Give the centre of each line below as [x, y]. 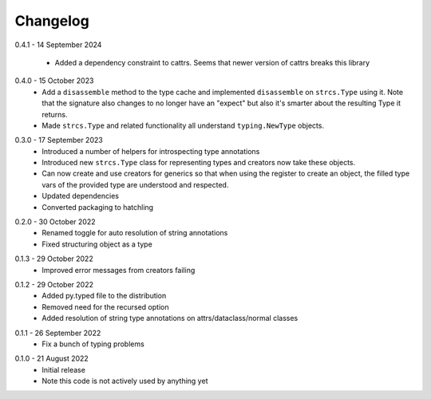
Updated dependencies [81, 196]
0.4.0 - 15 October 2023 [54, 81]
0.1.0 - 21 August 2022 [52, 358]
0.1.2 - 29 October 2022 [54, 284]
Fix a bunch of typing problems [93, 344]
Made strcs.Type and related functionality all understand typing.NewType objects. [183, 125]
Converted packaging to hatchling [98, 207]
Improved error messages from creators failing [119, 270]
